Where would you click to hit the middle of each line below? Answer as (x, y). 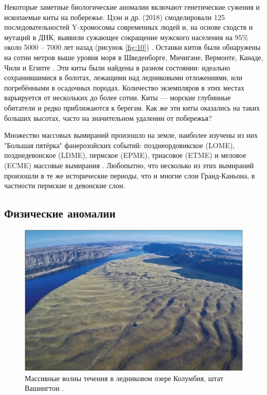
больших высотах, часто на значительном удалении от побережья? (108, 118)
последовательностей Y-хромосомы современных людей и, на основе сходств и (129, 27)
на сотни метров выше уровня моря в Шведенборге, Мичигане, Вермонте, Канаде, (134, 57)
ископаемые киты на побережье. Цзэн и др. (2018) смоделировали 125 (114, 17)
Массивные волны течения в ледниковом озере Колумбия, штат (124, 378)
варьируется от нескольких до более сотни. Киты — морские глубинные (118, 97)
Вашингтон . (44, 388)
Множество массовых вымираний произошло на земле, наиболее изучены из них (131, 135)
